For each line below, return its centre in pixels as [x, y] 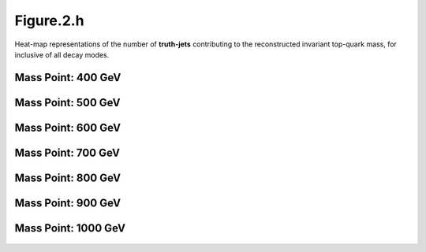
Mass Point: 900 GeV [68, 203]
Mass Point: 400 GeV [68, 78]
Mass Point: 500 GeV [68, 102]
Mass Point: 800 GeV [68, 178]
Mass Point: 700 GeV [67, 152]
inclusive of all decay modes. [62, 54]
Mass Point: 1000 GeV [70, 228]
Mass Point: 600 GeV [68, 127]
